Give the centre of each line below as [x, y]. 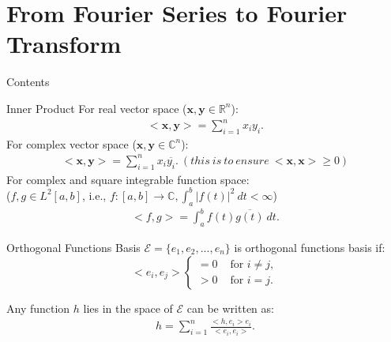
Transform [64, 44]
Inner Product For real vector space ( [97, 108]
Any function [38, 308]
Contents [28, 82]
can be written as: [230, 308]
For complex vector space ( [71, 143]
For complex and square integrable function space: [128, 179]
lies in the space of [128, 308]
